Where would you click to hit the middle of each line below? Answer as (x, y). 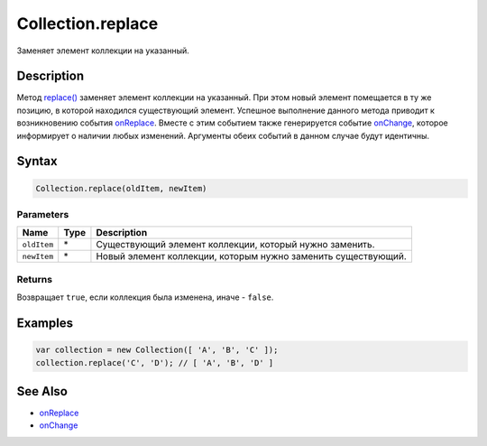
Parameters (43, 214)
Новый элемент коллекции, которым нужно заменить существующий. (252, 256)
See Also (42, 391)
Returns (35, 279)
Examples (45, 323)
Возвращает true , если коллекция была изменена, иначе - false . (145, 297)
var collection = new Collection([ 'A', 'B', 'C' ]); (157, 350)
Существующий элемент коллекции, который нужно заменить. (235, 245)
